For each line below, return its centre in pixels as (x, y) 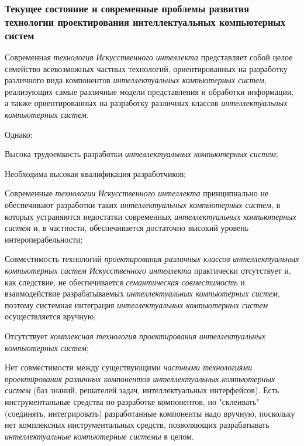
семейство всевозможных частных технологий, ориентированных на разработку (146, 68)
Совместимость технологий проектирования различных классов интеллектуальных (152, 259)
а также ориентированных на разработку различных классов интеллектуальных (146, 103)
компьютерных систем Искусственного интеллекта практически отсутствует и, (148, 270)
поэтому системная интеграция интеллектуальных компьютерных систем (137, 304)
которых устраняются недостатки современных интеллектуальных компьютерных (151, 216)
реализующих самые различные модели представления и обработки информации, (149, 91)
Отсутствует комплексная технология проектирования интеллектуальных (135, 336)
